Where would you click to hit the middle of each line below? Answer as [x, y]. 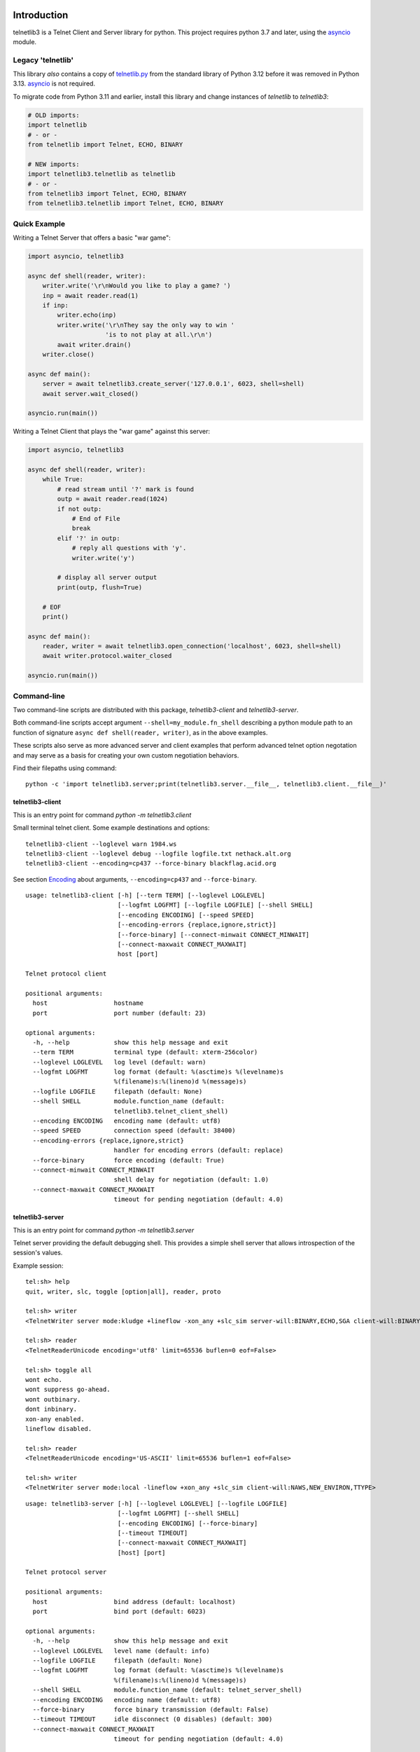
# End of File [96, 519]
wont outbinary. [53, 1399]
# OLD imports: [54, 115]
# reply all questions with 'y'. [129, 548]
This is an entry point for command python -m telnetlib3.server [104, 1230]
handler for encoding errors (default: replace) [199, 1150]
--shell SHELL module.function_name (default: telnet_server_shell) [167, 1690]
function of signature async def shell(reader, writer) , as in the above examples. [140, 732]
